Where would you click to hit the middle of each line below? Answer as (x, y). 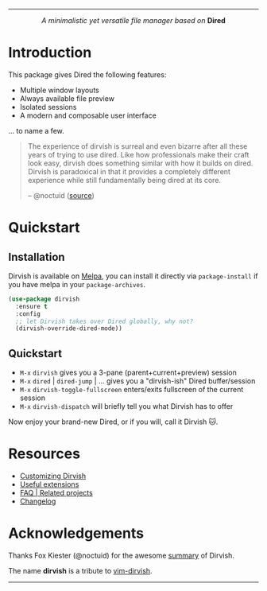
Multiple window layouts (59, 90)
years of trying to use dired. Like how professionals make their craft (138, 154)
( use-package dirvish (44, 299)
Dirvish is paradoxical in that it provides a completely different (129, 171)
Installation (37, 257)
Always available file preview (67, 98)
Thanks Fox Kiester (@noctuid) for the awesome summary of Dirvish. (121, 555)
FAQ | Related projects (56, 493)
